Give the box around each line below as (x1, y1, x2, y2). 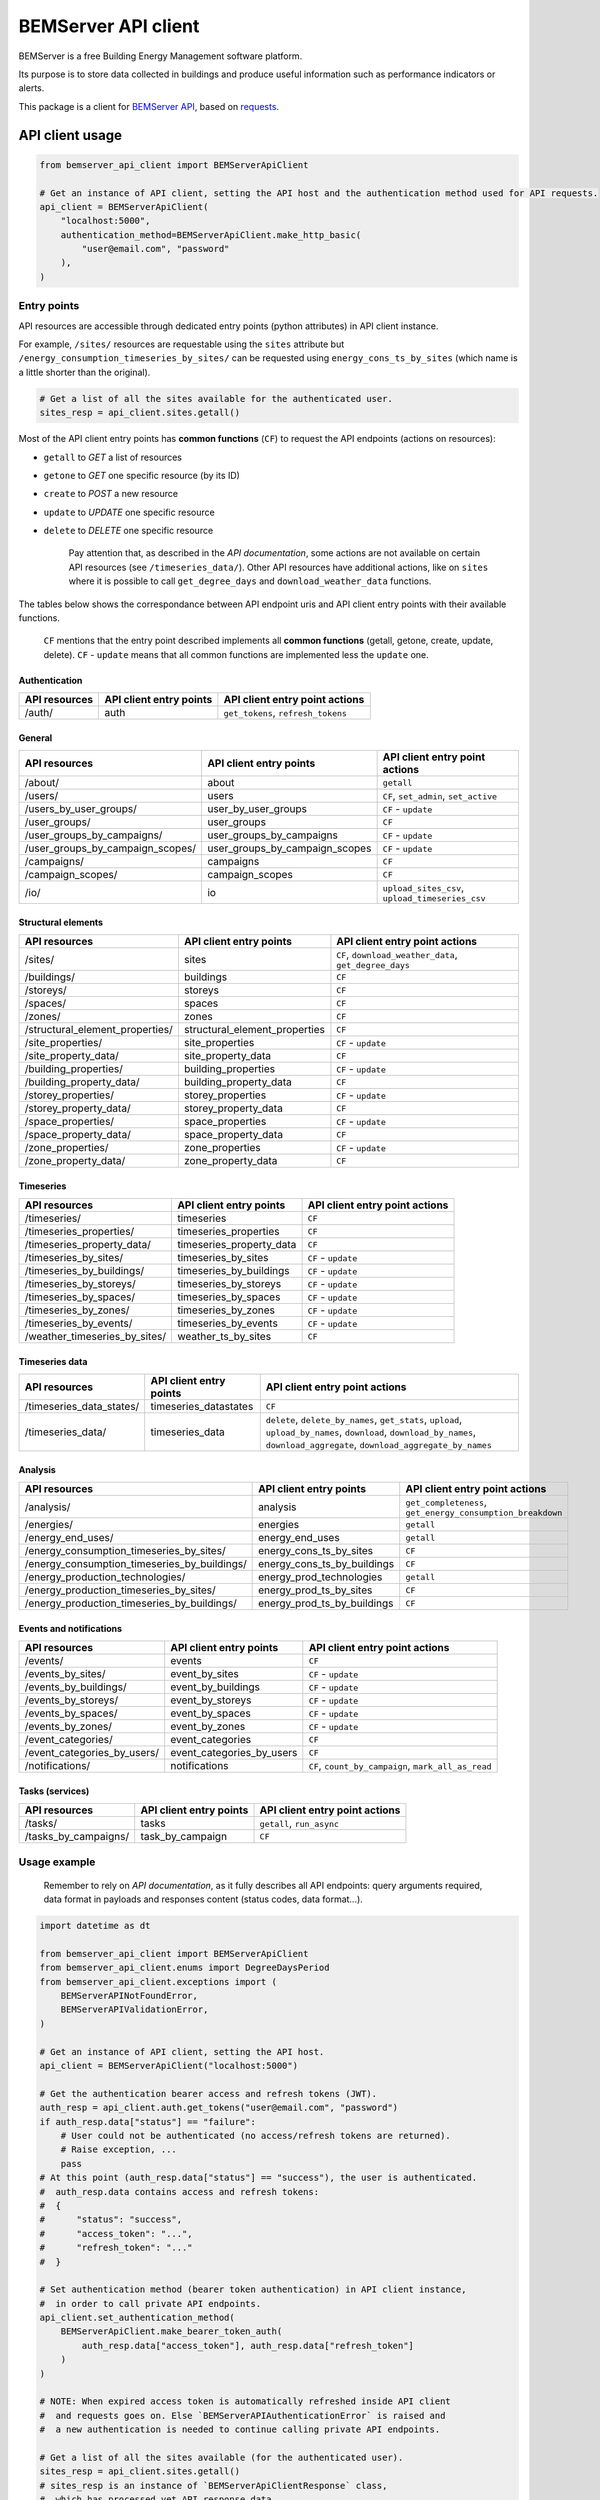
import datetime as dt (39, 1920, 151, 1932)
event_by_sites (170, 1667, 239, 1681)
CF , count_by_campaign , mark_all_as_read (308, 1759, 492, 1773)
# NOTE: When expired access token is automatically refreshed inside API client (39, 2396, 452, 2407)
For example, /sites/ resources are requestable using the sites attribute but (18, 338, 345, 350)
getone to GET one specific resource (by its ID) (43, 469, 240, 481)
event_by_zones (170, 1720, 246, 1734)
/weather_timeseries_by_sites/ (24, 1330, 167, 1344)
